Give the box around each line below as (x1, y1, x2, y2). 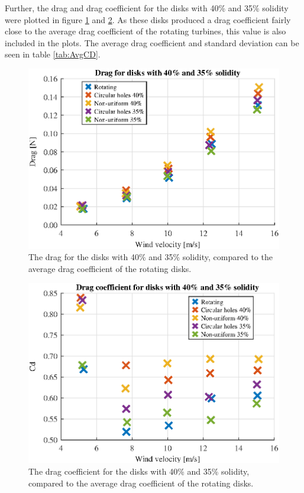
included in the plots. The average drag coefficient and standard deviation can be (5, 36, 299, 49)
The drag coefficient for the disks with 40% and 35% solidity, (28, 465, 250, 477)
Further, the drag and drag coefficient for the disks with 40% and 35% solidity (5, 2, 289, 14)
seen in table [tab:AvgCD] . (5, 48, 101, 60)
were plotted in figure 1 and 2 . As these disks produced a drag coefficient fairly (5, 13, 291, 25)
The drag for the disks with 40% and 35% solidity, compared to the (28, 251, 273, 263)
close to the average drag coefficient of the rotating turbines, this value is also (5, 25, 286, 37)
